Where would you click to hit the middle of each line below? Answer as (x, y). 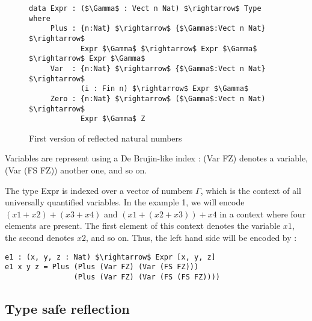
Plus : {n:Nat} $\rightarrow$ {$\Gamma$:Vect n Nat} (158, 29)
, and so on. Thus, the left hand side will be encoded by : (191, 238)
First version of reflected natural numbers (106, 138)
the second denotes (40, 238)
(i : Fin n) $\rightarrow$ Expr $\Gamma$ (164, 89)
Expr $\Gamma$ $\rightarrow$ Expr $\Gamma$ (169, 48)
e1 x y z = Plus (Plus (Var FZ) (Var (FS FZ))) (102, 267)
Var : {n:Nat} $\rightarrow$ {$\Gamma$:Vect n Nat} (158, 68)
